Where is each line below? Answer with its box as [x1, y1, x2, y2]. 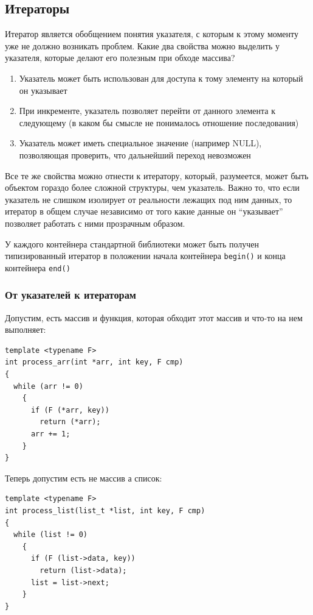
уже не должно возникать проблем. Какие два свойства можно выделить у [5, 39, 280, 52]
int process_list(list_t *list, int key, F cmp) [5, 506, 205, 515]
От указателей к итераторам [5, 287, 137, 302]
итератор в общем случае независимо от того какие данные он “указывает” [5, 205, 283, 218]
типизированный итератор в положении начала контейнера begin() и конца [5, 249, 286, 262]
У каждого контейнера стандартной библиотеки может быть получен [5, 237, 260, 250]
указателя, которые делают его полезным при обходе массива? [5, 51, 235, 64]
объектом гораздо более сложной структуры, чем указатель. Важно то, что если [5, 181, 300, 194]
